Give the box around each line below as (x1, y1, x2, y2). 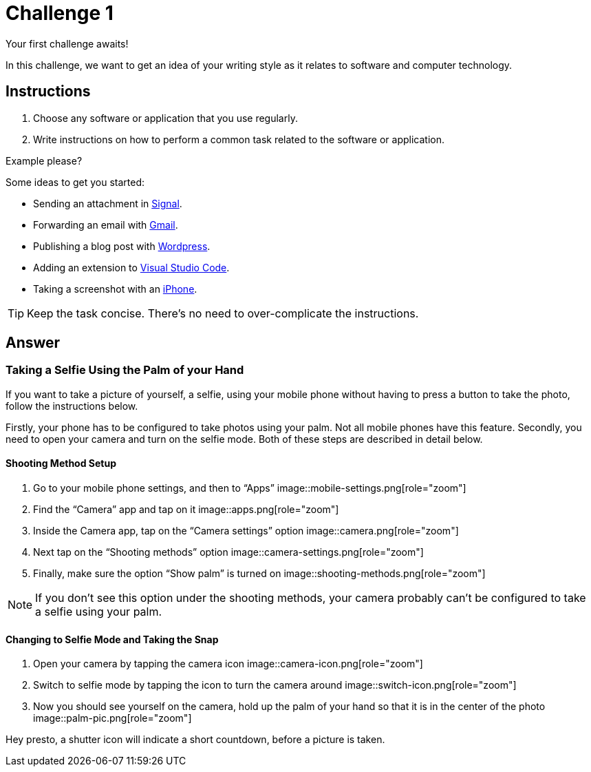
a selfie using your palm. (35, 605, 162, 619)
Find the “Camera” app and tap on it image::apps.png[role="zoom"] (33, 503, 339, 516)
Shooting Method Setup (6, 457, 117, 470)
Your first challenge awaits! (6, 37, 129, 50)
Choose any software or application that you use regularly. (33, 112, 298, 124)
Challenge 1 (6, 1, 114, 25)
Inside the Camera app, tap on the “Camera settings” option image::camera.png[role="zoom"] (33, 525, 459, 537)
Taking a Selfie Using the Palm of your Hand (6, 363, 244, 377)
